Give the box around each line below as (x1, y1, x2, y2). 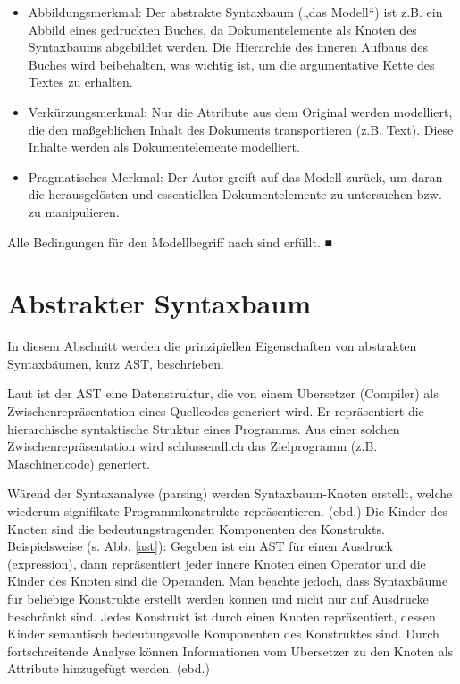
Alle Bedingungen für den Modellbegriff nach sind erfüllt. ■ (7, 232, 332, 251)
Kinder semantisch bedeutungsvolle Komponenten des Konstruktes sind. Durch (7, 624, 439, 643)
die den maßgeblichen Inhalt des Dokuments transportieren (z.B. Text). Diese (28, 120, 454, 138)
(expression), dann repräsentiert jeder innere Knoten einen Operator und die (7, 554, 426, 572)
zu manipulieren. (28, 202, 120, 221)
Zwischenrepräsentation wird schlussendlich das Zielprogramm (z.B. (7, 437, 378, 455)
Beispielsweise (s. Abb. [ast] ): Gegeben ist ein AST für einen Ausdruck (7, 537, 393, 555)
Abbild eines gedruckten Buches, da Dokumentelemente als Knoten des (28, 20, 417, 38)
